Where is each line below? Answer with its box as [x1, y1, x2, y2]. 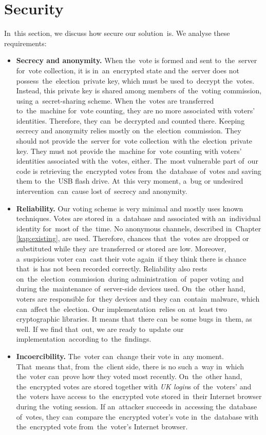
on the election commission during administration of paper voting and [16, 273, 244, 284]
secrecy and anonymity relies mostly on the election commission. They [16, 125, 241, 136]
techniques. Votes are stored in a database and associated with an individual [16, 213, 261, 224]
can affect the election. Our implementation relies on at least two [16, 303, 227, 314]
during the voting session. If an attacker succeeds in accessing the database [16, 401, 257, 411]
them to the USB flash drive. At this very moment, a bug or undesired [16, 175, 243, 186]
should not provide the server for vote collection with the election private [16, 135, 253, 146]
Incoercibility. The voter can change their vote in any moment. [16, 350, 224, 361]
